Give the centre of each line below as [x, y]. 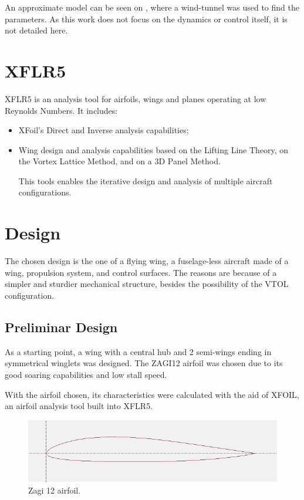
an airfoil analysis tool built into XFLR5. [79, 406]
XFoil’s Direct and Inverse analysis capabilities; [104, 130]
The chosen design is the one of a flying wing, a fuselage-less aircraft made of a [147, 261]
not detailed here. [36, 30]
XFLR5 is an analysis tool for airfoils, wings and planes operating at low [136, 98]
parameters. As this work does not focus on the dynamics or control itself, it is [146, 18]
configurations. [45, 192]
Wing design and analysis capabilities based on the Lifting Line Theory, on [153, 149]
